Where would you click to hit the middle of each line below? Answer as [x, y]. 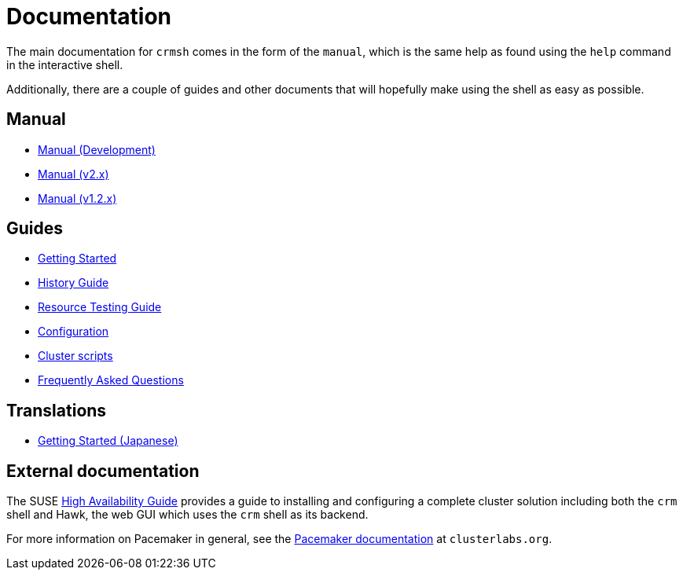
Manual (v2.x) [73, 174]
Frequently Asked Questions [111, 380]
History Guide [73, 283]
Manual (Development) [97, 149]
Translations [57, 410]
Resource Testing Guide [100, 307]
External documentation [103, 471]
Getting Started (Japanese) [108, 441]
